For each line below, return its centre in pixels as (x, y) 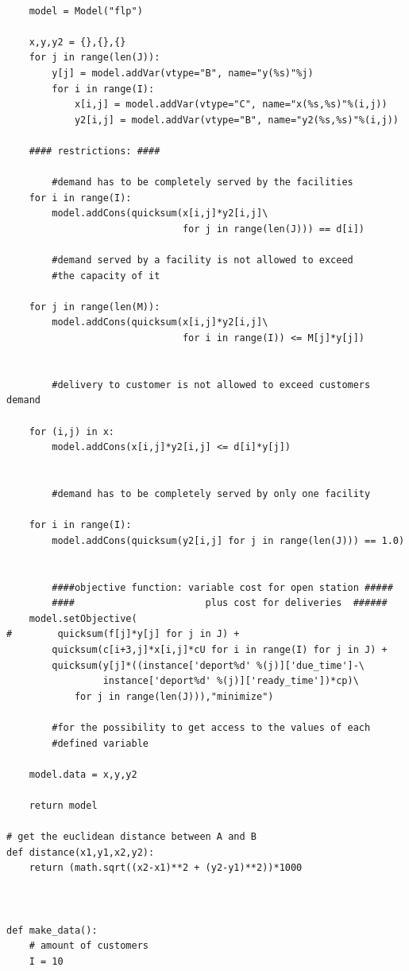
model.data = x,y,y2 (83, 774)
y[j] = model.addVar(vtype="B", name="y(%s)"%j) (183, 73)
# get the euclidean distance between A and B (131, 837)
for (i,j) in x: (72, 431)
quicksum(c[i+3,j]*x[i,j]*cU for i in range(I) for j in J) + (220, 649)
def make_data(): (52, 930)
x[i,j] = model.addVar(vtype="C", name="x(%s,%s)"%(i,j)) (231, 105)
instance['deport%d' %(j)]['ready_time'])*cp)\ (231, 681)
